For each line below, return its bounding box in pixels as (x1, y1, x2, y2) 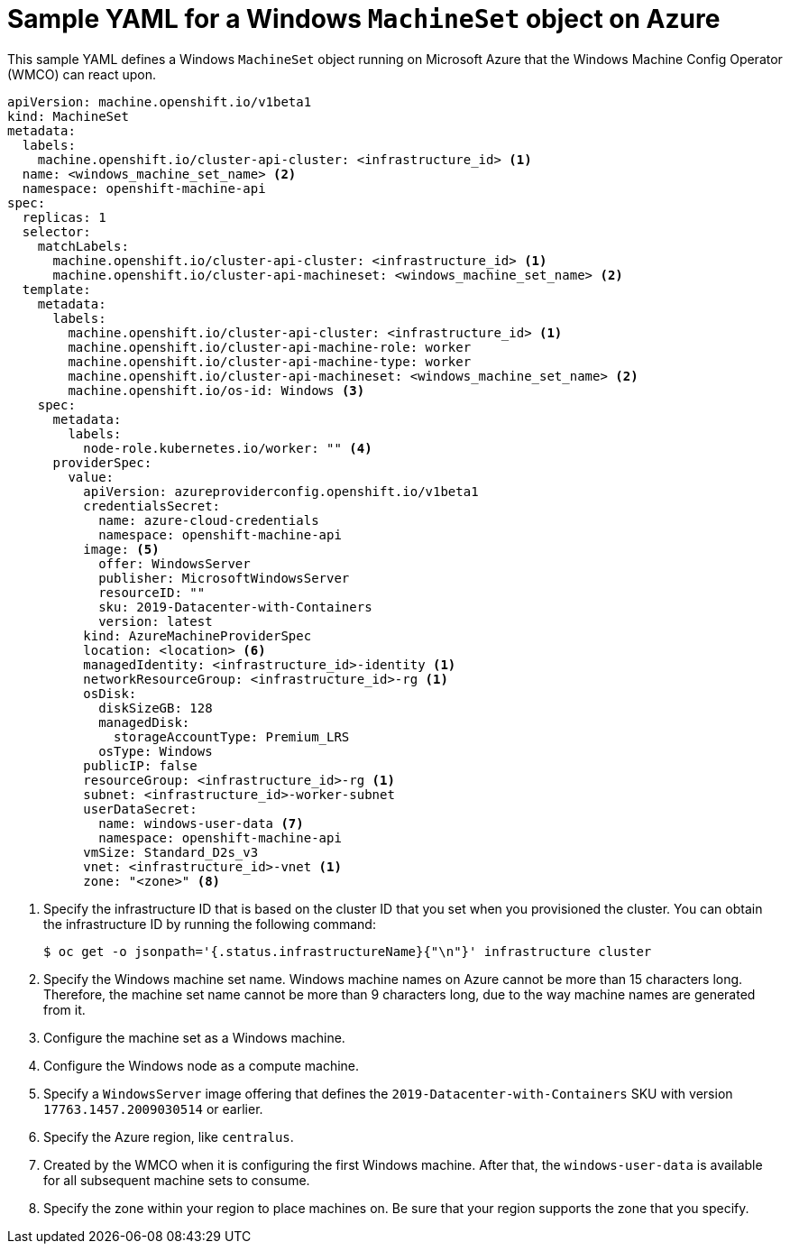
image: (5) (83, 541, 160, 557)
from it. (43, 1001, 86, 1017)
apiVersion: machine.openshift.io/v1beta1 (7, 94, 312, 109)
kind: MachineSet (7, 108, 129, 124)
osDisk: (83, 685, 137, 701)
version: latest (98, 613, 213, 629)
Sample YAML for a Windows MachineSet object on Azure (7, 4, 721, 34)
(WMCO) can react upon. (7, 66, 156, 82)
